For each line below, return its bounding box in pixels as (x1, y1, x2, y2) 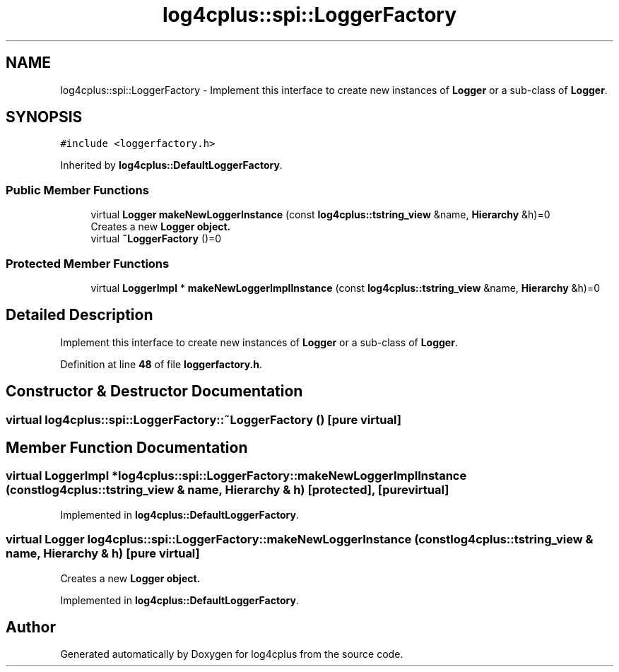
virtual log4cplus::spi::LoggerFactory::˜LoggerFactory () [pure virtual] (6, 412, 401, 427)
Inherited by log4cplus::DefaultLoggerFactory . (60, 159, 283, 172)
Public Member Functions (6, 182, 149, 197)
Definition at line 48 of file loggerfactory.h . (60, 358, 262, 370)
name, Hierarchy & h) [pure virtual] (6, 546, 200, 561)
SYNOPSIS (6, 108, 83, 126)
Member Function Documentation (6, 439, 248, 457)
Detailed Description (6, 306, 153, 324)
